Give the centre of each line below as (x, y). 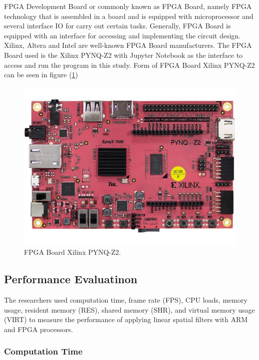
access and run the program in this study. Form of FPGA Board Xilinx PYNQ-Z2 (129, 65)
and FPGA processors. (39, 329)
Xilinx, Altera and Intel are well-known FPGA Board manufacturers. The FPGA (128, 45)
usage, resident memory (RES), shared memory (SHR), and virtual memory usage (129, 309)
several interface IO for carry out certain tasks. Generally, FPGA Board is (118, 26)
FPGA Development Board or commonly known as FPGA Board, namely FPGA (128, 6)
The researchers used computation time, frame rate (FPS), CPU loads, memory (126, 300)
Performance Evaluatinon (71, 279)
